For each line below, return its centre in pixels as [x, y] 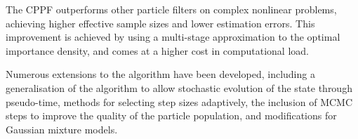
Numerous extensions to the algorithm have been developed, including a [160, 74]
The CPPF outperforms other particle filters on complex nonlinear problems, [171, 9]
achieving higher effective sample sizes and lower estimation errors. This [160, 23]
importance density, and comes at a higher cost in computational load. [157, 50]
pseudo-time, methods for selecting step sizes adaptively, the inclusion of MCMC [179, 101]
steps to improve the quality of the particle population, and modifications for [171, 115]
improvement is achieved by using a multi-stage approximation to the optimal [173, 37]
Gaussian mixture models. [62, 129]
